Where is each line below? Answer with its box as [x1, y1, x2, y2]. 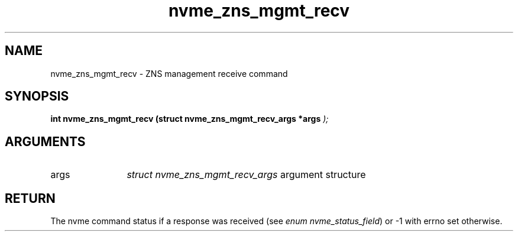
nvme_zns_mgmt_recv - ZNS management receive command [50, 68, 288, 79]
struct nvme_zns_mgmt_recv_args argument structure [127, 169, 366, 181]
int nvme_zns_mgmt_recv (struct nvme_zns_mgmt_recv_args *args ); [50, 114, 329, 124]
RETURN [5, 190, 56, 206]
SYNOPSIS [5, 89, 69, 104]
